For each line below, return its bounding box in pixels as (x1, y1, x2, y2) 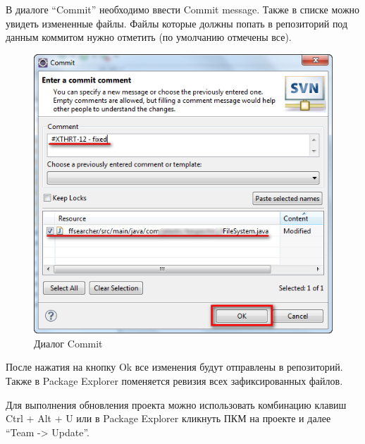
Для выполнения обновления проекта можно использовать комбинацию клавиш (6, 397, 347, 412)
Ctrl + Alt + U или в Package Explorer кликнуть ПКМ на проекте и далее (6, 411, 331, 426)
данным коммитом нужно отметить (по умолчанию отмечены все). (6, 30, 292, 44)
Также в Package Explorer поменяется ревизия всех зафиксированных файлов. (6, 373, 343, 388)
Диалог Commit (34, 335, 103, 350)
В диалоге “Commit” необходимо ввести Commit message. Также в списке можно (6, 2, 360, 16)
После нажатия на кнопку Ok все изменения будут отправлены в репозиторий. (6, 359, 343, 374)
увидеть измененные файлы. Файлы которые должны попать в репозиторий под (6, 16, 348, 30)
